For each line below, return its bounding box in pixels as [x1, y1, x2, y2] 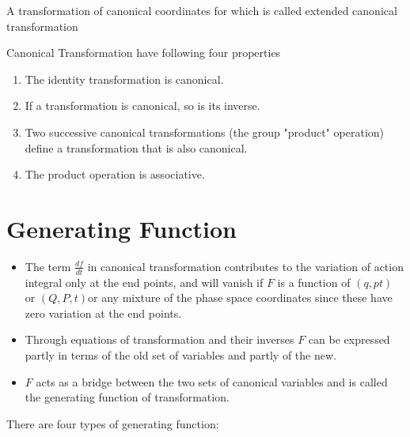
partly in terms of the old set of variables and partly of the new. [25, 347, 336, 364]
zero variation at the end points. [25, 304, 182, 321]
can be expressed [308, 331, 390, 348]
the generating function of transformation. [25, 389, 230, 405]
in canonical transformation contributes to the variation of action [87, 258, 404, 274]
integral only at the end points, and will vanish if [25, 273, 264, 290]
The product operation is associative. [25, 166, 205, 183]
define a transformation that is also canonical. [25, 139, 248, 156]
